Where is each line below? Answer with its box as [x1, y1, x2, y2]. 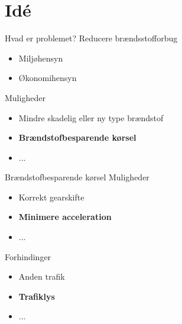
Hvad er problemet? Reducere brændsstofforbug [5, 32, 178, 44]
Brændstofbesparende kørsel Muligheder [5, 171, 149, 183]
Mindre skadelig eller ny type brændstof [18, 111, 164, 124]
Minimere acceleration [18, 210, 112, 223]
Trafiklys [18, 290, 55, 302]
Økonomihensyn [18, 72, 77, 84]
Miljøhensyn [18, 51, 63, 64]
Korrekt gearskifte [18, 190, 84, 203]
